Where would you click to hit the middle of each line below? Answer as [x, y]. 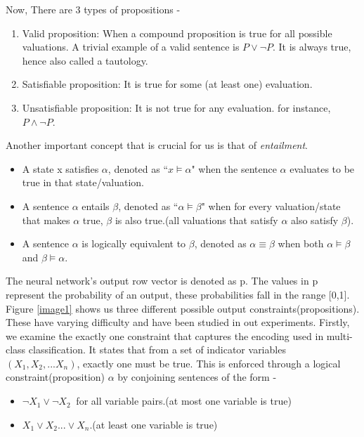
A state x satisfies [60, 168]
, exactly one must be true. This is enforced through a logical [209, 363]
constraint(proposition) [56, 377]
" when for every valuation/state [271, 206]
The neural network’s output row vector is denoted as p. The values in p [162, 281]
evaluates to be [322, 168]
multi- [339, 335]
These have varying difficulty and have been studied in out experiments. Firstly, [178, 322]
